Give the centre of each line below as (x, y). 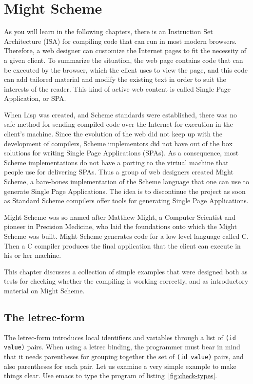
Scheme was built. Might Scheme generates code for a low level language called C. (126, 236)
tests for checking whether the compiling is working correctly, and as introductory (126, 281)
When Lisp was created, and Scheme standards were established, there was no (121, 114)
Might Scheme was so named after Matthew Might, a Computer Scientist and (120, 217)
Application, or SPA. (35, 98)
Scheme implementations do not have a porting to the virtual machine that (116, 162)
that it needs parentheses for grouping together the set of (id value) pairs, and (124, 356)
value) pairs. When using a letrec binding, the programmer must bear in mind (122, 347)
